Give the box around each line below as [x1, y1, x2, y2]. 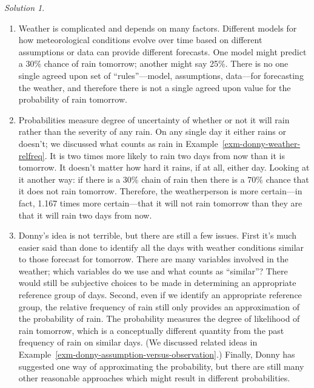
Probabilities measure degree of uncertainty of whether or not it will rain [18, 113, 290, 126]
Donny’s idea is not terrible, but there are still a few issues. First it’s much [18, 229, 296, 242]
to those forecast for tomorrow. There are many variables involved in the [18, 253, 289, 265]
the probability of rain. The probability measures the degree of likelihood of [18, 312, 300, 325]
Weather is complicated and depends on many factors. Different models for [18, 21, 297, 34]
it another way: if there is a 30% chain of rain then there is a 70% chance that [18, 172, 309, 185]
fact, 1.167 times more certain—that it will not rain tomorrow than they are [18, 196, 302, 209]
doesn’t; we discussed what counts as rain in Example [18, 137, 218, 149]
